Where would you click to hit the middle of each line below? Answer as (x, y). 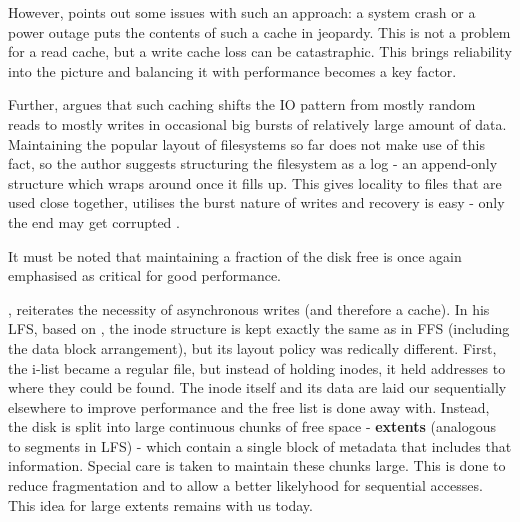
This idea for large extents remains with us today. (160, 504)
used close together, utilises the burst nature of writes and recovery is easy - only (256, 202)
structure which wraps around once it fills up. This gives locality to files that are (255, 182)
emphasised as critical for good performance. (144, 275)
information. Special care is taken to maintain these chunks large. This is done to (257, 465)
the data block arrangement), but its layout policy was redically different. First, (252, 347)
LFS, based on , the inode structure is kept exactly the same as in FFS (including (259, 328)
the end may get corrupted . (94, 221)
